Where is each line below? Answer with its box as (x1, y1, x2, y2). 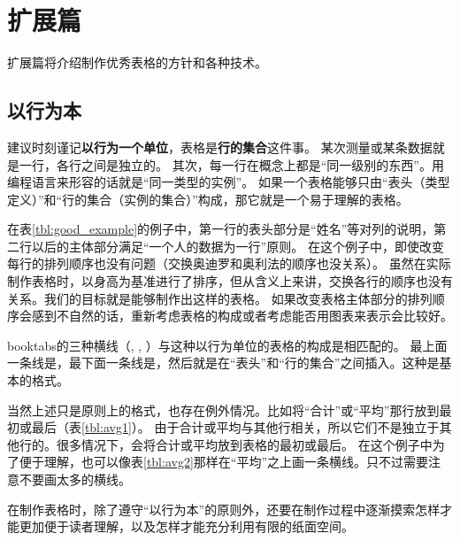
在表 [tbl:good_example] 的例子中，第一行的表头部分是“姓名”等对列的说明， (7, 220, 434, 238)
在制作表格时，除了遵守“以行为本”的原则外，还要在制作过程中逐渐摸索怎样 (7, 499, 441, 518)
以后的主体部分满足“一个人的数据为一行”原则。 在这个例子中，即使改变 (31, 236, 444, 255)
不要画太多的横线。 (19, 470, 131, 489)
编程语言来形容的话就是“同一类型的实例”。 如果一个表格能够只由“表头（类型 (7, 173, 450, 191)
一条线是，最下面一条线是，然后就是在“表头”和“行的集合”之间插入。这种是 (7, 353, 440, 372)
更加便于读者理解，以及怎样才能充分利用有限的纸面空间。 (19, 517, 354, 536)
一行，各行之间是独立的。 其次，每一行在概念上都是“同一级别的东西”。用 (19, 155, 444, 174)
